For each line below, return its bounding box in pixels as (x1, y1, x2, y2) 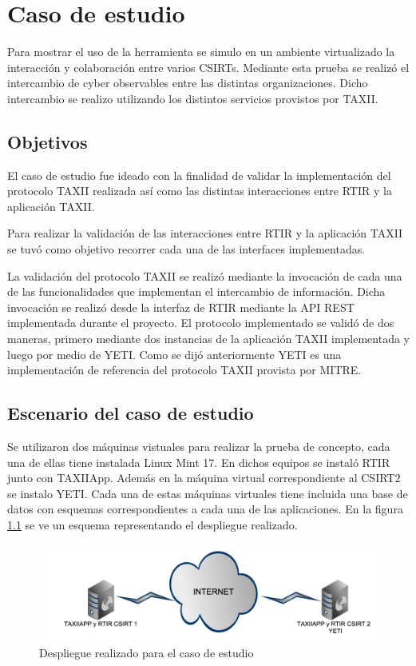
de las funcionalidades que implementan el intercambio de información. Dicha (7, 283, 386, 300)
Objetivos (7, 129, 88, 154)
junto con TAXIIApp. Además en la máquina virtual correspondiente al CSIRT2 (7, 469, 401, 486)
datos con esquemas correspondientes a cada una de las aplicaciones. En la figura (7, 500, 403, 517)
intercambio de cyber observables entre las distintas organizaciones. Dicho (7, 74, 368, 91)
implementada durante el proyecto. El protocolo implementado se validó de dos (7, 314, 394, 331)
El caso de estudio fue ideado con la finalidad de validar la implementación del (7, 166, 391, 183)
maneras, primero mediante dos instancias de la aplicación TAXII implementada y (7, 330, 410, 347)
